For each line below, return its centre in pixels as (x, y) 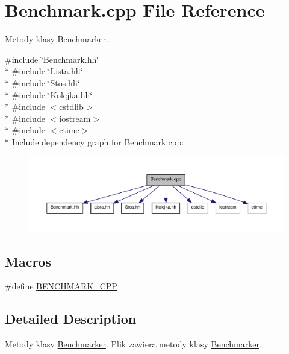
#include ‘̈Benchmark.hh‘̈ (52, 59)
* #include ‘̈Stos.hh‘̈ (42, 82)
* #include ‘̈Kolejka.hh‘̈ (49, 94)
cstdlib (71, 106)
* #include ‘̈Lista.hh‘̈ (44, 71)
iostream (75, 118)
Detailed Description (71, 319)
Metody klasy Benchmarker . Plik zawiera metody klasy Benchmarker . (133, 344)
